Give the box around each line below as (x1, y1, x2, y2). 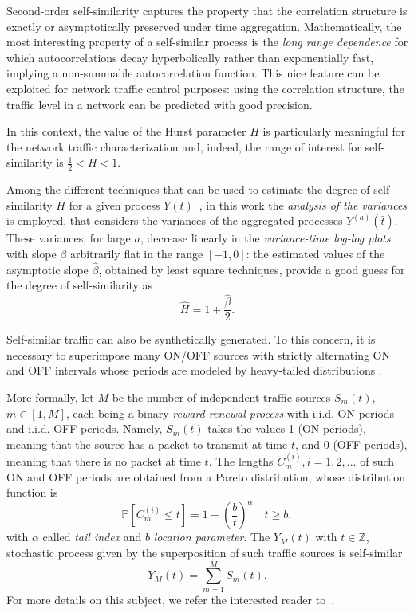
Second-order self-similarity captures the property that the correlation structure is (6, 2, 408, 18)
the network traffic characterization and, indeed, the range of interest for (6, 138, 361, 155)
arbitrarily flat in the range (69, 245, 203, 261)
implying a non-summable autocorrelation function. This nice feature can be (6, 65, 380, 81)
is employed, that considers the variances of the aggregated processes (6, 212, 343, 229)
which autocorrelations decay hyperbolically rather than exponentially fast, (6, 49, 374, 65)
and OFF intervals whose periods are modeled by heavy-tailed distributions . (6, 362, 382, 379)
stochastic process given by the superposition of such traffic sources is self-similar (6, 544, 403, 561)
